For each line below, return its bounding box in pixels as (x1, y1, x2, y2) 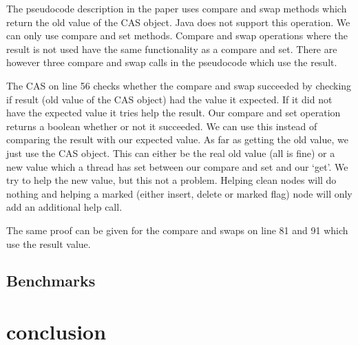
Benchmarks (6, 270, 96, 291)
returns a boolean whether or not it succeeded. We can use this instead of (6, 118, 317, 133)
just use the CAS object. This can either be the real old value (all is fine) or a (6, 145, 335, 160)
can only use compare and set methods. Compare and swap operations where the (6, 28, 348, 43)
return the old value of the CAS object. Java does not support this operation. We (6, 14, 350, 29)
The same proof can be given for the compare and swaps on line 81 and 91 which (6, 222, 348, 237)
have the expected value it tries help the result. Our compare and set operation (6, 105, 341, 120)
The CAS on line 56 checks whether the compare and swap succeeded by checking (6, 78, 352, 92)
